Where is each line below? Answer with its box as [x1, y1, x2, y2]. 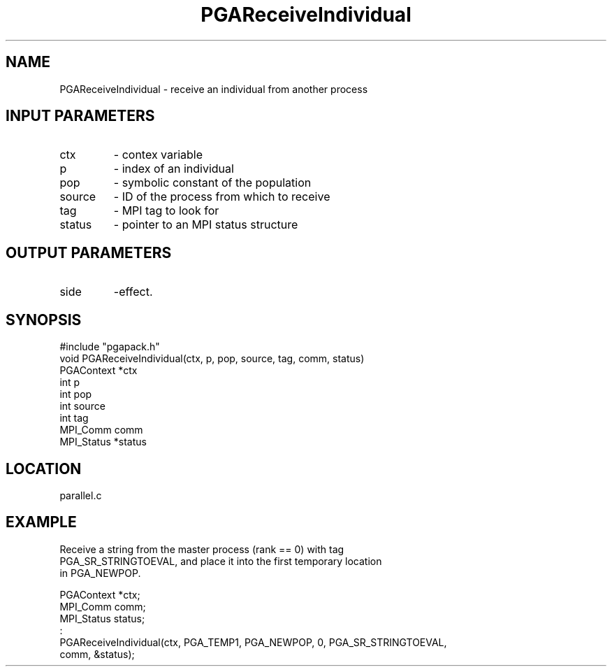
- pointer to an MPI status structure [113, 217, 298, 232]
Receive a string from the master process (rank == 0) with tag [59, 543, 344, 555]
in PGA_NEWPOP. [59, 566, 141, 579]
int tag [59, 412, 89, 424]
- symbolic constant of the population [113, 176, 312, 190]
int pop [59, 388, 92, 401]
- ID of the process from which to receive [113, 190, 330, 204]
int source [59, 400, 105, 413]
